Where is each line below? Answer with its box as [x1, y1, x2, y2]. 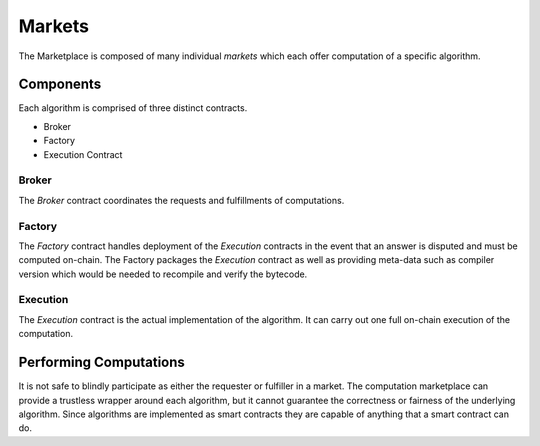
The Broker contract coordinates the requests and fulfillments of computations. [18, 194, 345, 206]
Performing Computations [18, 354, 185, 371]
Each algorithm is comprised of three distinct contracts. [18, 102, 248, 114]
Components [18, 76, 102, 93]
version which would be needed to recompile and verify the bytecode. [18, 268, 308, 280]
